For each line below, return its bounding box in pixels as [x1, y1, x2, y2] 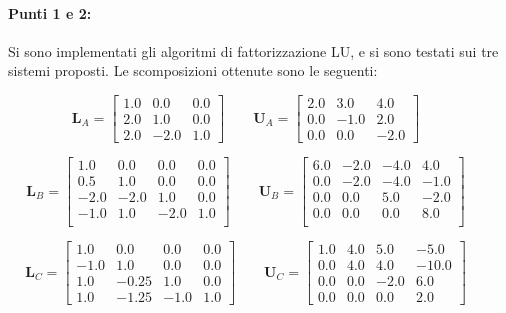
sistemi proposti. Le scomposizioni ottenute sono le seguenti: [8, 60, 378, 81]
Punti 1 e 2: [8, 2, 92, 23]
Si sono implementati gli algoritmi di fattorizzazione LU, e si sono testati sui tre [8, 40, 499, 61]
